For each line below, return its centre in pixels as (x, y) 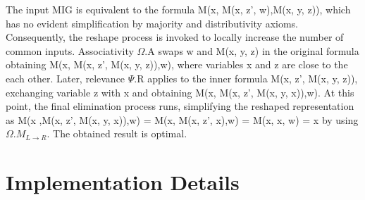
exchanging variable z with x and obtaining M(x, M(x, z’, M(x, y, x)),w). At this (180, 92)
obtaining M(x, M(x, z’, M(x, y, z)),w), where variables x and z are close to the (177, 64)
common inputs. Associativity (70, 50)
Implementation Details (123, 182)
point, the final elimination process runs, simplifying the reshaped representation (180, 106)
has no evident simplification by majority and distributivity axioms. (152, 23)
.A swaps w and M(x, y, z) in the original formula (252, 50)
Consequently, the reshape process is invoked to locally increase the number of (175, 37)
